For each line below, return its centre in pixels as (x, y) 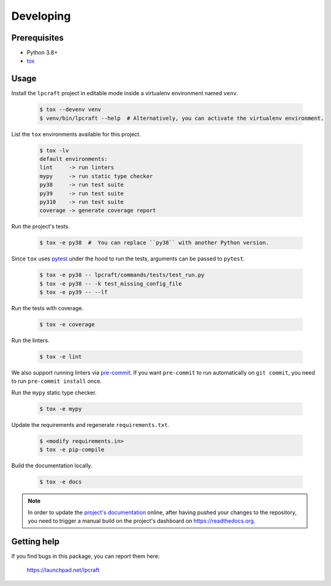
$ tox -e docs (61, 482)
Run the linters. (30, 340)
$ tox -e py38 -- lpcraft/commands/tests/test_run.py (122, 275)
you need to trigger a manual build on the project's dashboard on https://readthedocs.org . (142, 521)
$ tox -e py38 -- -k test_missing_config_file (111, 283)
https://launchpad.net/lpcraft (63, 570)
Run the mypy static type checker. (54, 393)
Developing (41, 16)
